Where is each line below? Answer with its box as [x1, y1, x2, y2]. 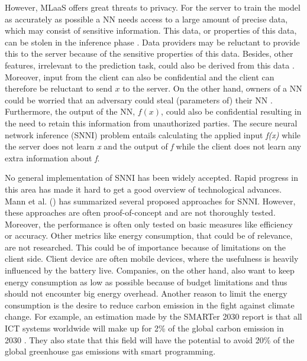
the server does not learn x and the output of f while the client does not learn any [5, 140, 302, 152]
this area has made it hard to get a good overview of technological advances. [5, 183, 282, 195]
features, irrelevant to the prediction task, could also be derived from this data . [5, 58, 295, 71]
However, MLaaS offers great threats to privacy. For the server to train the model [5, 1, 300, 13]
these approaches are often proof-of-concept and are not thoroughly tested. [5, 206, 276, 219]
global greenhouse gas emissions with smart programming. [5, 345, 216, 357]
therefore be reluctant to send [5, 82, 112, 95]
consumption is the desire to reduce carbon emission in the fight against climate [5, 298, 295, 311]
